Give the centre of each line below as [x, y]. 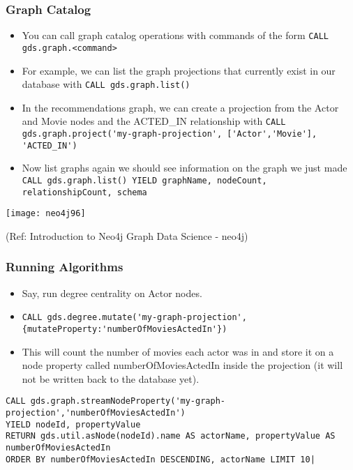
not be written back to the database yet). [111, 378]
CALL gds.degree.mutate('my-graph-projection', [134, 318]
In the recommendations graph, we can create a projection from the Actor [180, 107]
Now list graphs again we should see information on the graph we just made [185, 168]
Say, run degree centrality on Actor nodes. [112, 293]
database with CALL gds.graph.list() [106, 84]
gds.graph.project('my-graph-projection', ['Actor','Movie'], [170, 134]
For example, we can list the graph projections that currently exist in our [179, 70]
